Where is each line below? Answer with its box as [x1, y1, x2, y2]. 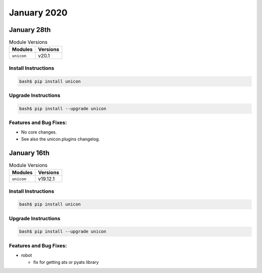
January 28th [9, 26, 51, 34]
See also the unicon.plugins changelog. [21, 136, 100, 142]
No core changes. [21, 129, 57, 135]
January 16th [9, 149, 49, 157]
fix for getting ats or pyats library [33, 259, 99, 265]
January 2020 [9, 7, 68, 18]
